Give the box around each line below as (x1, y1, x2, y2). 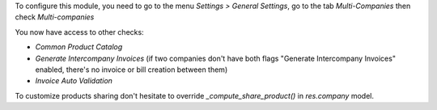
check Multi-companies (15, 12, 95, 22)
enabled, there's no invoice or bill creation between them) (35, 65, 228, 74)
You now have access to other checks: (15, 27, 145, 36)
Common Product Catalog (35, 42, 123, 52)
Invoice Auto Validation (35, 76, 113, 86)
